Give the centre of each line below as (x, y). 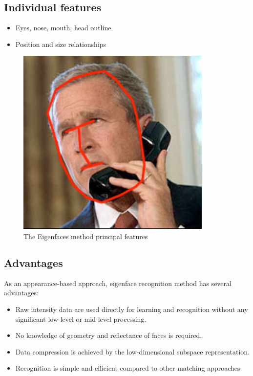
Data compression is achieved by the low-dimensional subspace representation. (132, 351)
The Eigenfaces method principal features (86, 236)
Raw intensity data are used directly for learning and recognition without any (132, 309)
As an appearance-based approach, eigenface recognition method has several (118, 283)
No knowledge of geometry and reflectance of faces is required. (109, 335)
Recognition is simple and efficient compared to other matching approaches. (129, 368)
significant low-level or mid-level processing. (81, 319)
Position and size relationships (61, 44)
